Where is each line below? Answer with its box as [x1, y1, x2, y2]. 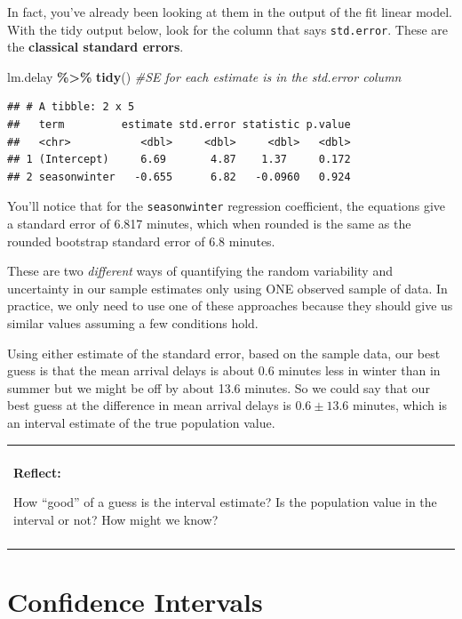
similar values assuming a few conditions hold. [7, 314, 259, 333]
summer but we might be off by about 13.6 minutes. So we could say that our [7, 378, 430, 397]
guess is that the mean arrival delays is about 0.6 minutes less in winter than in [7, 361, 441, 380]
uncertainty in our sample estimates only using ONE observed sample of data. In [7, 278, 448, 297]
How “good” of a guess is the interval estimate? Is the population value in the [13, 493, 437, 511]
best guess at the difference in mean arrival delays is [7, 396, 291, 414]
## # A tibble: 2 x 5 [7, 100, 135, 114]
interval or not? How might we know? [13, 510, 219, 528]
